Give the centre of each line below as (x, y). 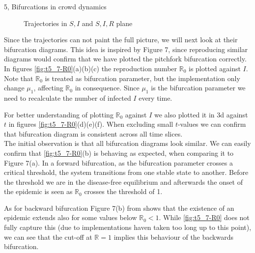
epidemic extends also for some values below (71, 217)
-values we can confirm (212, 124)
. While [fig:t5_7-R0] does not (204, 217)
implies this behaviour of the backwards (174, 237)
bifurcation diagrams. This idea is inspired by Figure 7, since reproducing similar (126, 49)
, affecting (48, 88)
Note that (19, 78)
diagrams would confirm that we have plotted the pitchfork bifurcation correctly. (125, 59)
